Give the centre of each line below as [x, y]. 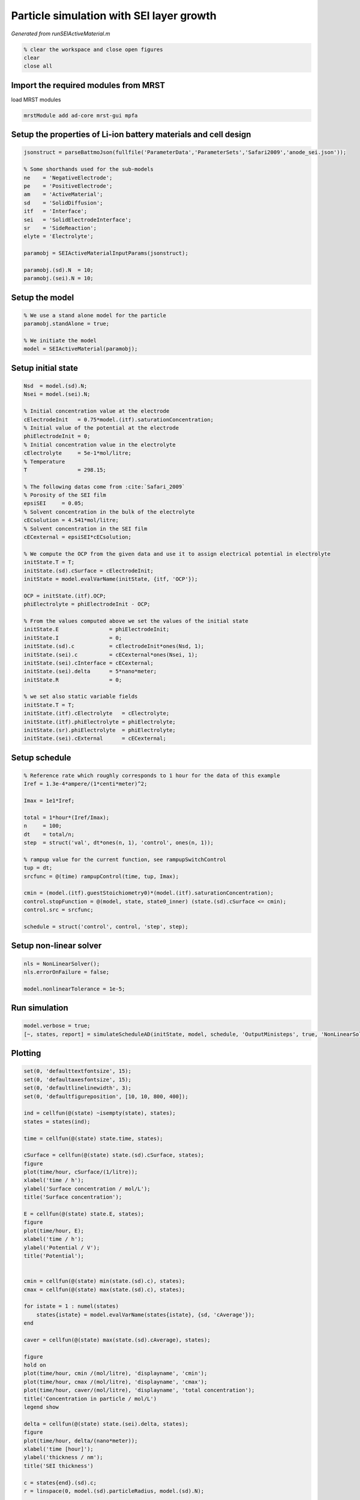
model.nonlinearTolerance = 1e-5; [74, 989]
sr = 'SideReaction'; [60, 228]
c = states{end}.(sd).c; [60, 1483]
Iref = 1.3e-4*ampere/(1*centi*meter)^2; [85, 784]
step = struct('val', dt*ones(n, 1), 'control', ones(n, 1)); [119, 843]
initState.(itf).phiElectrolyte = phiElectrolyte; [100, 722]
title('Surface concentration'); [73, 1197]
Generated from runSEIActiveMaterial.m [61, 34]
